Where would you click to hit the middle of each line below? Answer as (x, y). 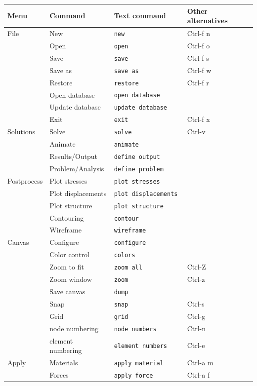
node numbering (74, 328)
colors (125, 255)
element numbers (141, 346)
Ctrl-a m (200, 363)
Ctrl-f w (199, 70)
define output (137, 157)
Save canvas (67, 291)
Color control (69, 254)
